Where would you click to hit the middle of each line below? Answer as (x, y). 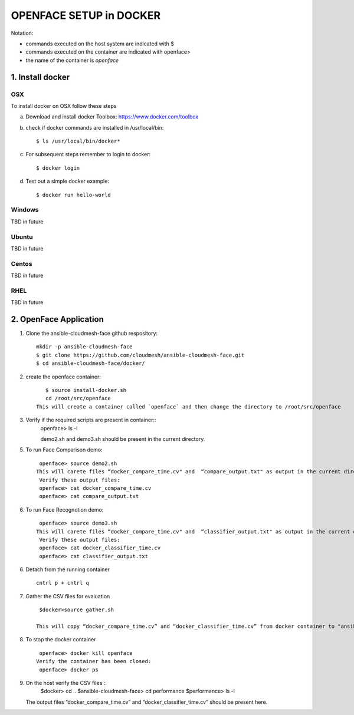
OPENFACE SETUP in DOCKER (86, 15)
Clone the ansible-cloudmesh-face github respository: (92, 334)
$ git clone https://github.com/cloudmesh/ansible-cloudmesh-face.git (140, 355)
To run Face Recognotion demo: (65, 509)
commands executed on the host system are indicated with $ (100, 44)
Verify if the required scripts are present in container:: (91, 420)
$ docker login (58, 168)
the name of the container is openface (72, 60)
